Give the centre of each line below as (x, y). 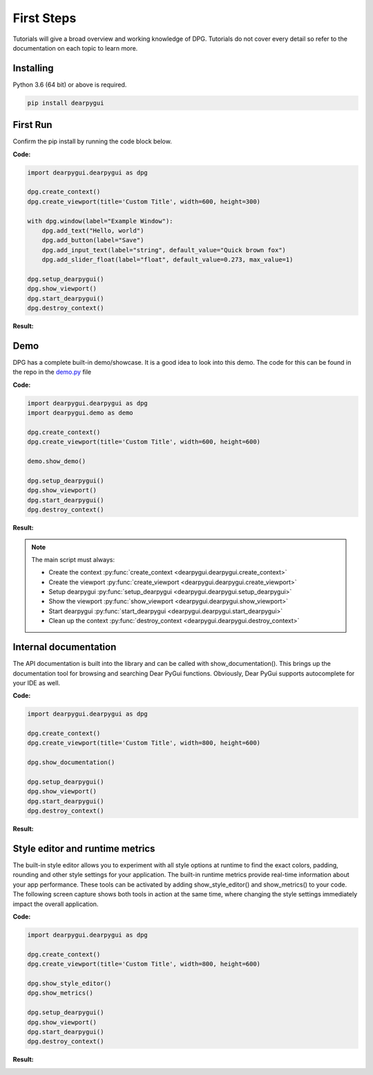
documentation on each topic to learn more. (75, 48)
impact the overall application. (56, 904)
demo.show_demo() (57, 461)
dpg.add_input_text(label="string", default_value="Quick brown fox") (164, 250)
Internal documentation (65, 647)
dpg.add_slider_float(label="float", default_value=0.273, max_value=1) (168, 260)
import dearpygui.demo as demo (80, 413)
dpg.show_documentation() (71, 762)
